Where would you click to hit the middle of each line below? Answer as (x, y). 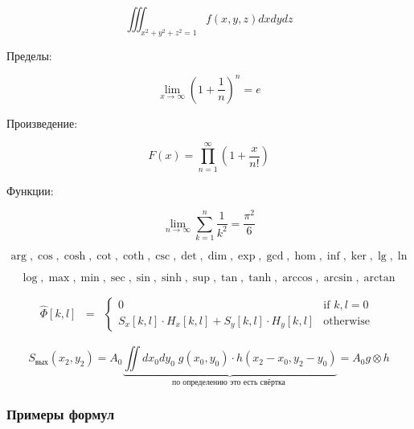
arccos (297, 278)
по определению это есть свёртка (228, 382)
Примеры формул (61, 414)
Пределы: (29, 55)
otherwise (346, 321)
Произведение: (42, 123)
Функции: (30, 190)
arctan (379, 278)
